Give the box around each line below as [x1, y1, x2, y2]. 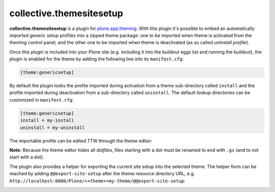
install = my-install [20, 117, 74, 123]
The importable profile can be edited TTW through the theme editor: [9, 138, 153, 144]
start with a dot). [9, 154, 44, 160]
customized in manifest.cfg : [9, 97, 74, 103]
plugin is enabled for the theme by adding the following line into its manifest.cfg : [9, 56, 184, 62]
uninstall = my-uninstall [20, 124, 85, 131]
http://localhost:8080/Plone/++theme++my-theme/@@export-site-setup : [9, 178, 185, 184]
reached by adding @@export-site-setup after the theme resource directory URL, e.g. [9, 171, 196, 177]
